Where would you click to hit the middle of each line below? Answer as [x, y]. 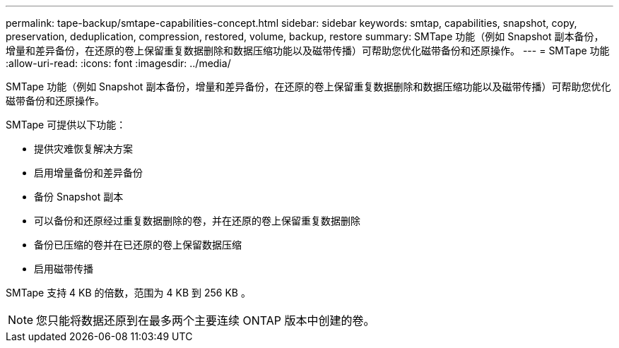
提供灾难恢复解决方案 [83, 149]
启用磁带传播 [64, 269]
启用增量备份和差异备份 [88, 173]
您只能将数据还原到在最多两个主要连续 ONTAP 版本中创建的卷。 [206, 320]
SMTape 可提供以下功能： [66, 125]
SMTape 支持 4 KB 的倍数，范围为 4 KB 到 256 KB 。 [128, 293]
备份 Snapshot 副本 [79, 197]
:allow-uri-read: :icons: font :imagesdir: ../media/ [118, 63]
